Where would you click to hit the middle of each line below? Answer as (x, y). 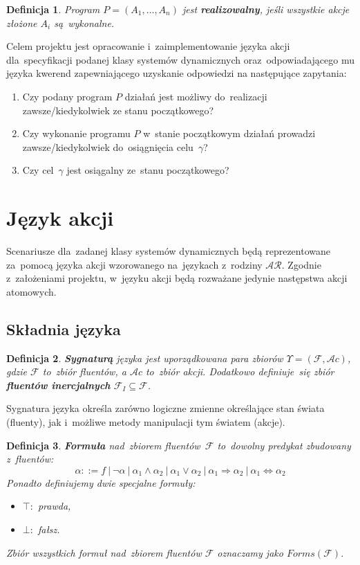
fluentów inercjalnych (58, 385)
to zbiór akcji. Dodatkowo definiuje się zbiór (240, 371)
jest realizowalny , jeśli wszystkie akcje (266, 9)
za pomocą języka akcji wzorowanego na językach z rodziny (134, 264)
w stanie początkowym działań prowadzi (229, 133)
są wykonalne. (84, 23)
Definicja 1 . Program (53, 9)
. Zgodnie (301, 264)
